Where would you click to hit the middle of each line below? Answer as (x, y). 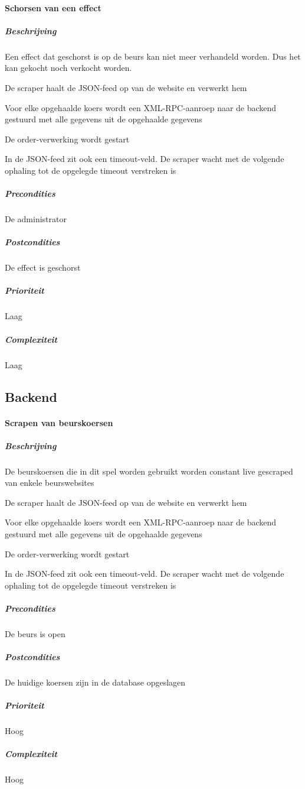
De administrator (36, 219)
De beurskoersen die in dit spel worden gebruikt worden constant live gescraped (149, 471)
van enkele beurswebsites (50, 483)
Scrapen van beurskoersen (59, 422)
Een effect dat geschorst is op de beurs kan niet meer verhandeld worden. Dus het (153, 56)
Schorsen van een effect (53, 7)
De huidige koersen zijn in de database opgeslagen (95, 682)
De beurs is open (35, 633)
